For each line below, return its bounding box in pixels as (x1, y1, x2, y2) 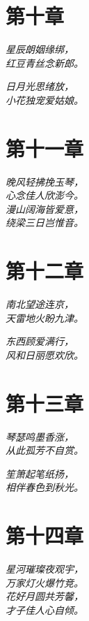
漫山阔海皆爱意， (6, 201, 83, 216)
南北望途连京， (6, 297, 74, 312)
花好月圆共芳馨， (6, 589, 83, 604)
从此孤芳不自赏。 (6, 443, 83, 458)
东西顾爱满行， (6, 334, 74, 349)
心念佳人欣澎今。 (6, 188, 83, 203)
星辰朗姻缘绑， (6, 42, 74, 57)
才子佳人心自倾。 (6, 602, 83, 617)
